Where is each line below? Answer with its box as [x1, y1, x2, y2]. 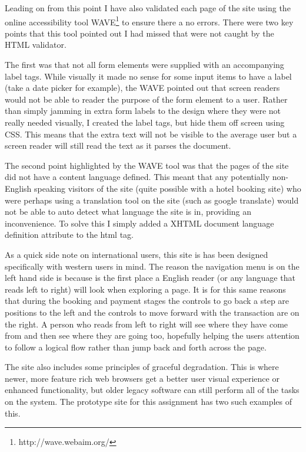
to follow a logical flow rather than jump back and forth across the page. [5, 340, 267, 353]
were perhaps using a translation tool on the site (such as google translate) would [5, 194, 299, 206]
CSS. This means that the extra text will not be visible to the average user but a [5, 127, 297, 140]
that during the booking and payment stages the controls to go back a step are [5, 294, 290, 307]
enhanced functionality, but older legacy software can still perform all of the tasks [5, 384, 300, 396]
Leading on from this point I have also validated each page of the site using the [5, 2, 291, 14]
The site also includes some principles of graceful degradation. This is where [5, 361, 279, 373]
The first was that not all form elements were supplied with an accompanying [5, 58, 284, 71]
